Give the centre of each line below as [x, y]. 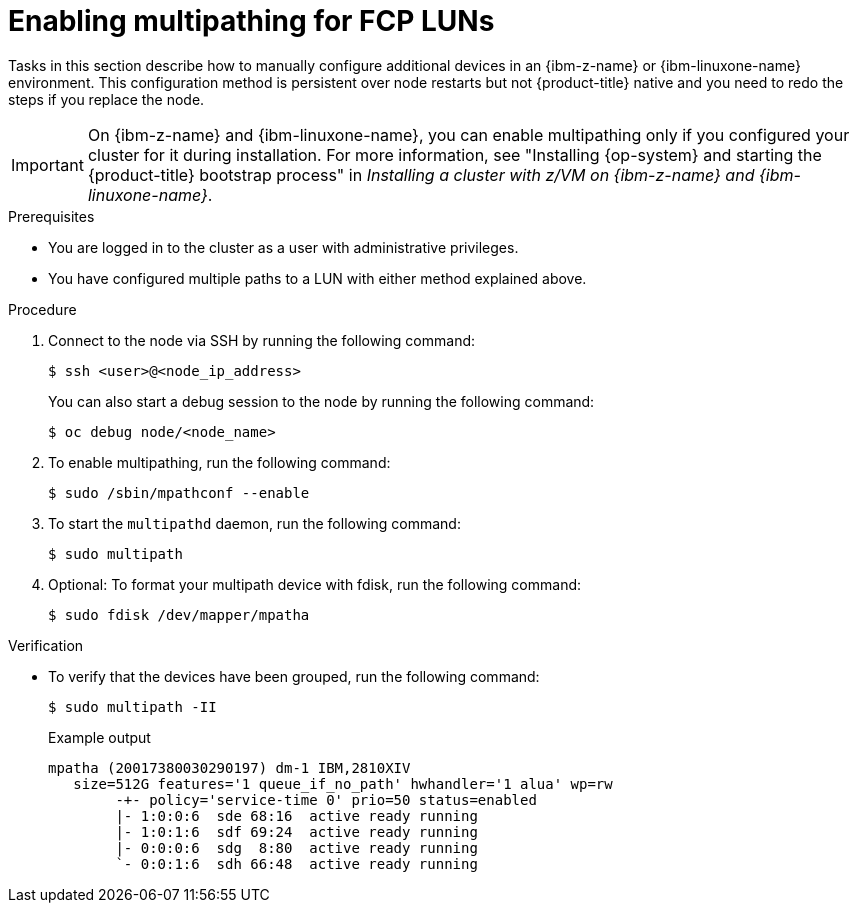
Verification [46, 645]
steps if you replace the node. [106, 99]
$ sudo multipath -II [132, 706]
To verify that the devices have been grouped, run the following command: [294, 676]
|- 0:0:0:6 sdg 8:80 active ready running [296, 847]
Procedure [42, 309]
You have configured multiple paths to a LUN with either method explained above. [317, 278]
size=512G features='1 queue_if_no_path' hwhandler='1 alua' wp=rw [343, 783]
